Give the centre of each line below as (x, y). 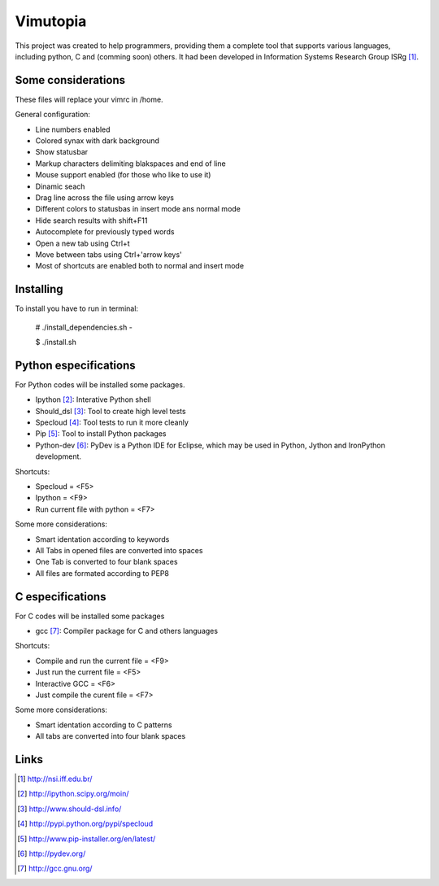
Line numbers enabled (73, 129)
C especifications (61, 597)
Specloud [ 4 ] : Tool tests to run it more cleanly (112, 422)
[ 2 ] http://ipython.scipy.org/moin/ (73, 794)
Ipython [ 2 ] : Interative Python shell (93, 399)
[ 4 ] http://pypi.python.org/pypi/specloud (85, 824)
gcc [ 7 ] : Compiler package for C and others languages (127, 631)
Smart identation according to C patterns (104, 725)
